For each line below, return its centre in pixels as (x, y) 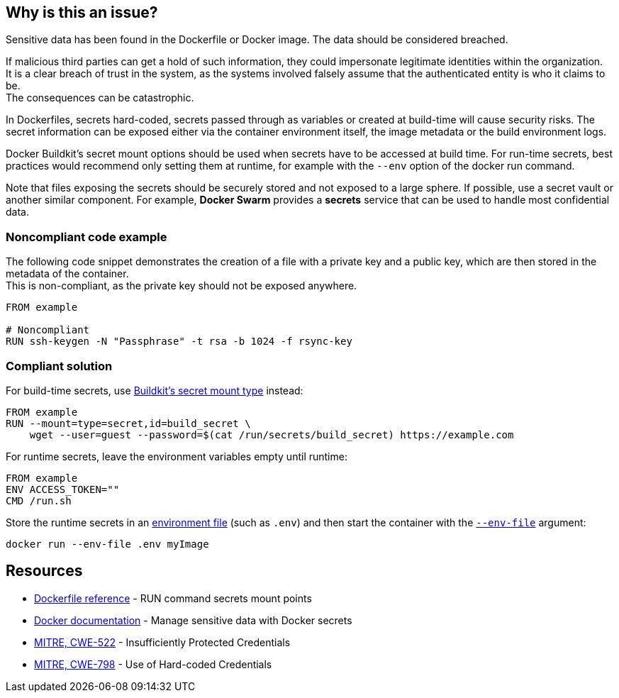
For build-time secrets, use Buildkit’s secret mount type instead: (155, 390)
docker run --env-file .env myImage (107, 544)
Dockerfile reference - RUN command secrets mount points (173, 598)
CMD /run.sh (39, 500)
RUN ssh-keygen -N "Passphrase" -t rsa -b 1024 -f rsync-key (179, 342)
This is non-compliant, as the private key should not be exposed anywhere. (182, 286)
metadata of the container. (67, 274)
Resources (44, 571)
